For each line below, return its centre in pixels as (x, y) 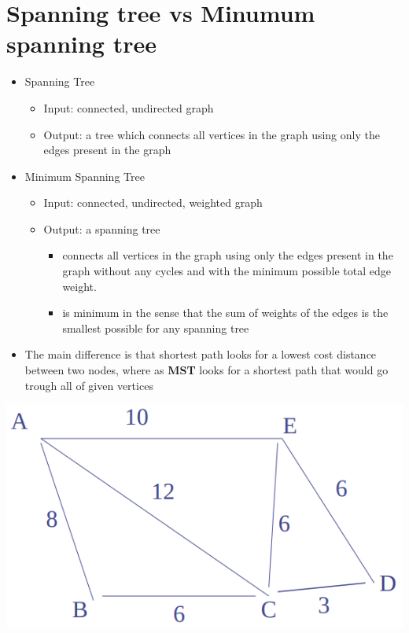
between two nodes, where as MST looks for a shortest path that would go (206, 370)
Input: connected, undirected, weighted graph (153, 202)
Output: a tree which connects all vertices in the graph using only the (212, 134)
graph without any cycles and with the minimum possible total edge (227, 271)
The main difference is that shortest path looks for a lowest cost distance (201, 354)
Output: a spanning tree (102, 228)
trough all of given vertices (89, 385)
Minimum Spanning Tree (85, 176)
